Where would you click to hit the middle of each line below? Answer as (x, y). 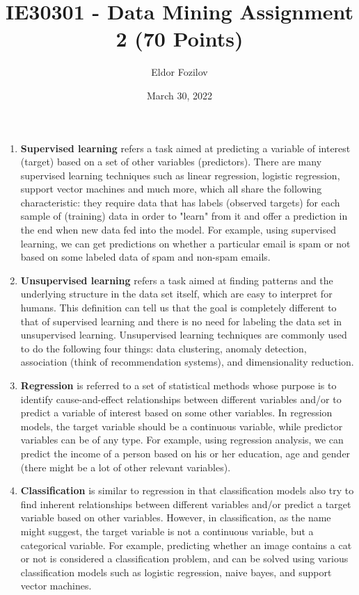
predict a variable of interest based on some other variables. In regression (176, 413)
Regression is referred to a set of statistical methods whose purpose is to (178, 385)
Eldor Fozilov (179, 72)
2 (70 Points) (179, 39)
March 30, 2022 (179, 95)
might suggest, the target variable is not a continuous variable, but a (167, 531)
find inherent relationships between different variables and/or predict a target (186, 504)
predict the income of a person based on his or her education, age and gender (185, 453)
